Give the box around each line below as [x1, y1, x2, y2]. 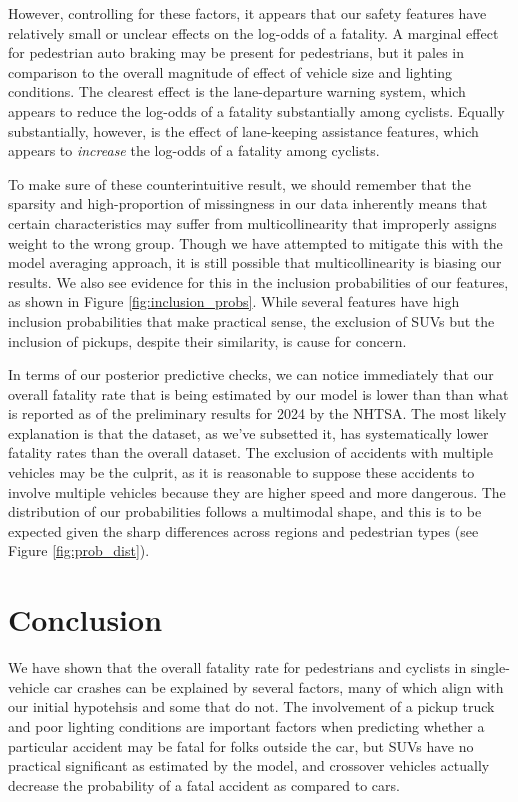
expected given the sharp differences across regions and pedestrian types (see [8, 520, 479, 541]
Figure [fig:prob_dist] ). [8, 540, 150, 561]
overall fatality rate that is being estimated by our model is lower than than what [8, 383, 509, 404]
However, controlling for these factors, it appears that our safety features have [8, 3, 487, 23]
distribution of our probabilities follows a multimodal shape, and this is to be [8, 501, 482, 522]
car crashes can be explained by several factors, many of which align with [53, 676, 504, 697]
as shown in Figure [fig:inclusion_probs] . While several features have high [8, 291, 460, 312]
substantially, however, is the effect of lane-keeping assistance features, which [8, 120, 479, 141]
